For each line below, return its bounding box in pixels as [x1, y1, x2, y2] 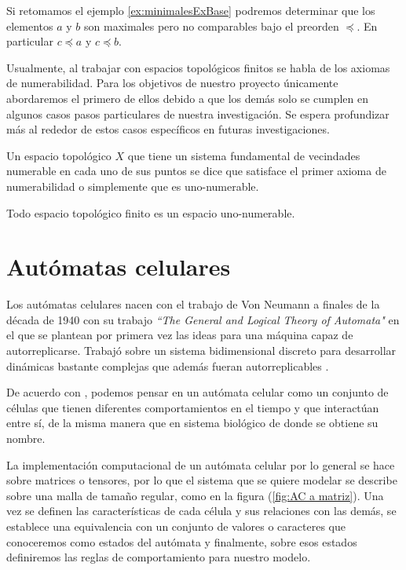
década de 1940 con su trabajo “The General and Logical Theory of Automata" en [6, 311, 400, 327]
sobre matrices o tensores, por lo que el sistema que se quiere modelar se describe [6, 472, 397, 488]
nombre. [6, 430, 46, 446]
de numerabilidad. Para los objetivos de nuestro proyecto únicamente [6, 75, 338, 91]
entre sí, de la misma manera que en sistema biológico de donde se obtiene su [6, 415, 379, 431]
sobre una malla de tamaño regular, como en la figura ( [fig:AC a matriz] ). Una [6, 487, 384, 503]
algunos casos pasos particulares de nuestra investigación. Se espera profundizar [6, 105, 390, 122]
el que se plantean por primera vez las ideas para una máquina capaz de [6, 327, 353, 343]
